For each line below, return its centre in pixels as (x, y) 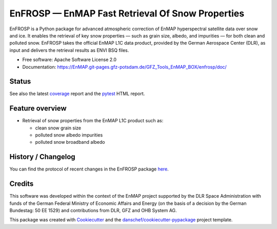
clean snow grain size (58, 128)
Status (20, 81)
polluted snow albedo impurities (69, 135)
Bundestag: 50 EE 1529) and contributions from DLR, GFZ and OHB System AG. (93, 211)
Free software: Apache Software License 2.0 (70, 60)
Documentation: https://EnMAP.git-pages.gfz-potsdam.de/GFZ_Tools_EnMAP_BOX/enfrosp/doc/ (124, 67)
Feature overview (38, 109)
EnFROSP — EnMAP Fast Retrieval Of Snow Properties (127, 13)
